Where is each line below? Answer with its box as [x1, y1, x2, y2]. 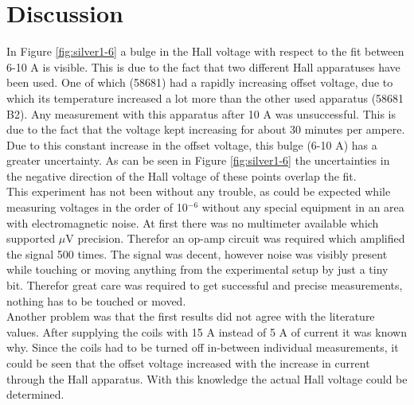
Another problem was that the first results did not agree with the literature [6, 308, 375, 325]
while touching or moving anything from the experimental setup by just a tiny [6, 261, 389, 278]
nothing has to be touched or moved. [6, 292, 186, 309]
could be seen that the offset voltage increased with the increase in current [6, 355, 370, 371]
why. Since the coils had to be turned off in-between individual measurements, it [6, 339, 399, 356]
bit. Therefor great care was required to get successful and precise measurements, [6, 277, 403, 294]
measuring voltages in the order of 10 [6, 199, 188, 216]
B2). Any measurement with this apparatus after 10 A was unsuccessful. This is [6, 105, 396, 122]
